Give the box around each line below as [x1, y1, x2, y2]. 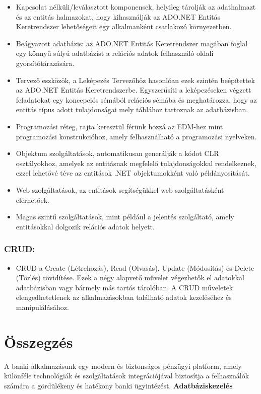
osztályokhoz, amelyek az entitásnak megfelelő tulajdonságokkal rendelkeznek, [16, 157, 256, 168]
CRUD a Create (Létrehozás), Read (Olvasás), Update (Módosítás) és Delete [16, 262, 254, 273]
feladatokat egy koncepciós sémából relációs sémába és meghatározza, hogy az [16, 94, 257, 105]
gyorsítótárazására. [16, 57, 75, 68]
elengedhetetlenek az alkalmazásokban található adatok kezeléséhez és [16, 292, 232, 302]
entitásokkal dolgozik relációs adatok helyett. [16, 221, 155, 231]
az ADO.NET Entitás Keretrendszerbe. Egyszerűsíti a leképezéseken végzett [16, 85, 251, 95]
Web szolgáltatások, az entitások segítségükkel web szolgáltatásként [16, 184, 224, 195]
